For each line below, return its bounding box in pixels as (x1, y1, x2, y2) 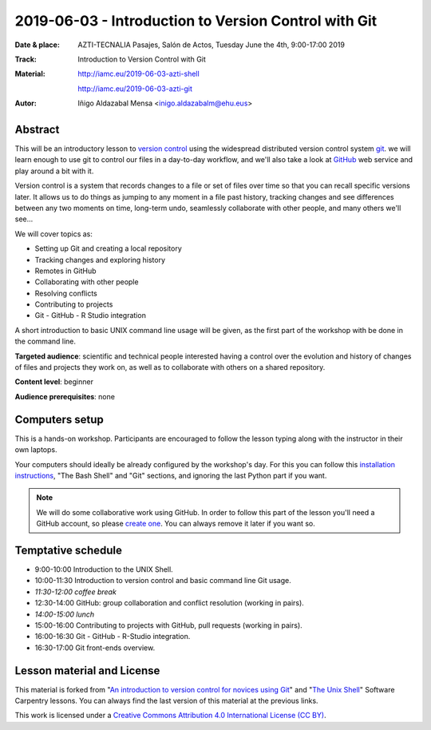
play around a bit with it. (14, 166, 94, 176)
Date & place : (14, 40, 60, 50)
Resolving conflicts (34, 288, 97, 298)
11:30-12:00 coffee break (34, 587, 117, 597)
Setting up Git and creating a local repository (34, 244, 183, 253)
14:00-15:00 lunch (34, 609, 95, 619)
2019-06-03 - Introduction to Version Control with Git (14, 12, 378, 30)
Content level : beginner (14, 377, 93, 387)
